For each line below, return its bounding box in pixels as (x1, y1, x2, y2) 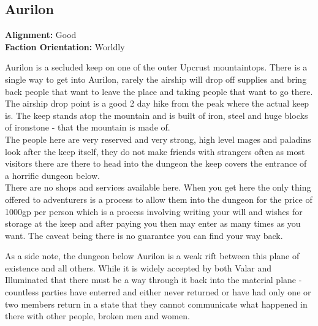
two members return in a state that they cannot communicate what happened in (5, 297, 308, 310)
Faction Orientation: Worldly (5, 40, 125, 53)
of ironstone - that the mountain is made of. (5, 121, 170, 134)
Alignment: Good (5, 28, 77, 41)
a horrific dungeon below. (5, 169, 100, 181)
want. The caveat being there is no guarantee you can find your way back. (5, 229, 283, 241)
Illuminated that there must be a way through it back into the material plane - (5, 273, 302, 286)
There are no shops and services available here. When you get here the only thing (5, 181, 311, 194)
